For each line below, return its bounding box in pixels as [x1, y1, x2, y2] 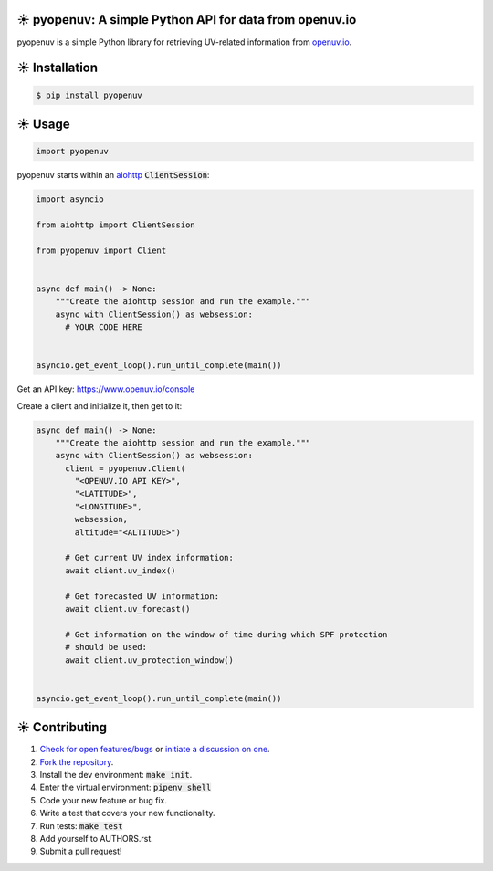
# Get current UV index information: [65, 552, 235, 563]
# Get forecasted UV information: [65, 591, 219, 602]
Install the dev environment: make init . [39, 770, 193, 780]
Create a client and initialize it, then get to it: [16, 400, 183, 411]
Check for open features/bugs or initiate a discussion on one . [39, 744, 270, 755]
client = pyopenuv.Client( [65, 463, 186, 474]
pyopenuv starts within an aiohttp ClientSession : [16, 170, 210, 181]
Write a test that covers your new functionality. [39, 808, 215, 819]
